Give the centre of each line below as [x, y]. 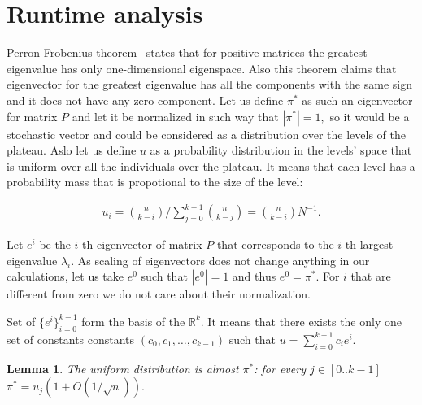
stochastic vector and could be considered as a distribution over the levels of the [206, 134]
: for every [280, 368]
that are [371, 276]
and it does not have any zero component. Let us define [145, 100]
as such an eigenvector [357, 100]
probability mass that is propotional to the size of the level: [155, 182]
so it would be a [370, 116]
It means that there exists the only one [305, 321]
